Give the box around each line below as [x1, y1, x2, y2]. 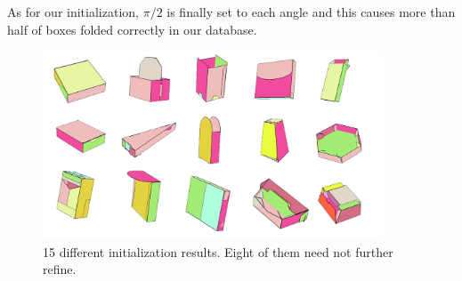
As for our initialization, [7, 3, 139, 20]
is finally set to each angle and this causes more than [166, 3, 456, 20]
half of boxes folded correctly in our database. [7, 20, 257, 38]
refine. [43, 260, 77, 278]
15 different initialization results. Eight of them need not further [43, 242, 393, 261]
